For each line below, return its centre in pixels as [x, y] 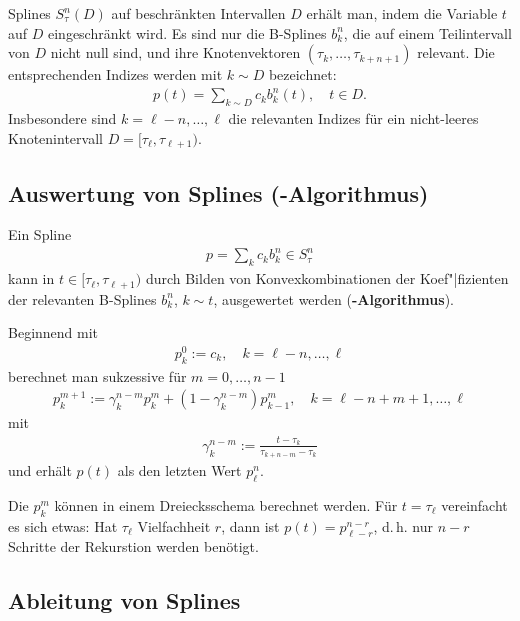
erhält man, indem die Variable [402, 13]
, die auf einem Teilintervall [427, 32]
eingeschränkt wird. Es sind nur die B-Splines [187, 32]
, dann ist [250, 525]
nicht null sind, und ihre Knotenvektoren [175, 52]
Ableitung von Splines [124, 600]
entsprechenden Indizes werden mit [115, 74]
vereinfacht [474, 504]
